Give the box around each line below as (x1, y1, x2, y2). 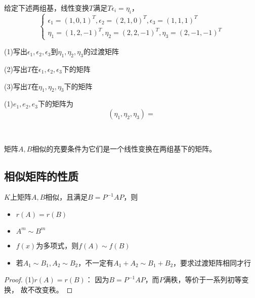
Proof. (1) (4, 274, 34, 285)
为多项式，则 (36, 240, 79, 250)
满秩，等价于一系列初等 (163, 274, 242, 285)
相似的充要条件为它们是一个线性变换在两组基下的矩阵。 (32, 143, 217, 154)
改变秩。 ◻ (34, 284, 73, 294)
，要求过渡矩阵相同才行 (173, 257, 251, 268)
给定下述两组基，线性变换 (4, 3, 89, 13)
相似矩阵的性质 (4, 168, 78, 183)
